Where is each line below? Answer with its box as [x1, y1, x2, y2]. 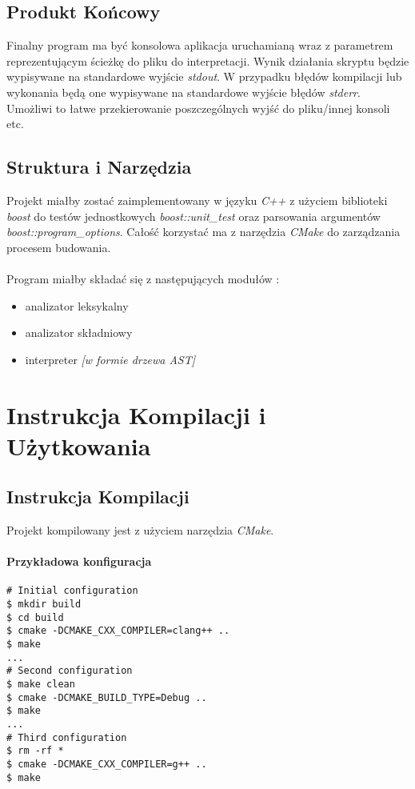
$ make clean [6, 679, 75, 691]
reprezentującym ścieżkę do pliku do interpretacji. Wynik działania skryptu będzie [6, 52, 409, 69]
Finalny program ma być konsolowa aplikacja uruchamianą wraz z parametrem [6, 37, 393, 54]
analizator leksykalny [25, 297, 129, 314]
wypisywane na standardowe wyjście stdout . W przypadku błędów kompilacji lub [6, 68, 402, 85]
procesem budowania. [6, 238, 111, 255]
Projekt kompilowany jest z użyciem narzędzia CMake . [6, 522, 274, 539]
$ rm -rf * [6, 745, 64, 757]
